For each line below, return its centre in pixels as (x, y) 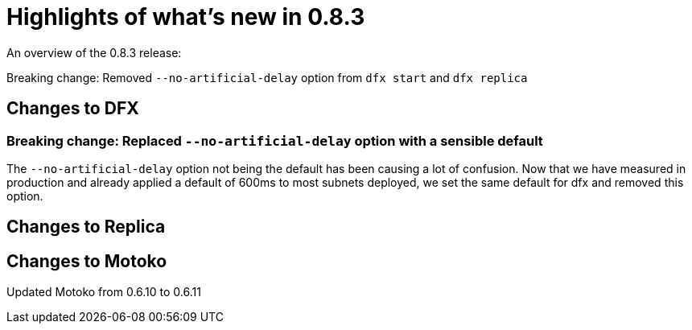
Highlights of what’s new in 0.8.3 (186, 17)
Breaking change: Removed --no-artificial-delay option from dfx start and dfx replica (267, 77)
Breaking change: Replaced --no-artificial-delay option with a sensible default (275, 140)
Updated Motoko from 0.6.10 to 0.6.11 (104, 292)
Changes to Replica (86, 227)
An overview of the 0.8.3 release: (94, 52)
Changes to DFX (73, 109)
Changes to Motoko (87, 261)
